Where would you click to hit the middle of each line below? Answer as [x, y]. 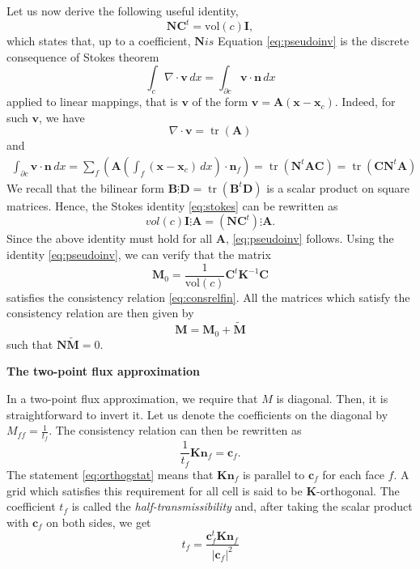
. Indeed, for [365, 102]
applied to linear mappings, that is [92, 102]
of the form [220, 102]
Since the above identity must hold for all [110, 238]
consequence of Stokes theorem [83, 56]
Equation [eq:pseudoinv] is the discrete [313, 41]
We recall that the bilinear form [85, 187]
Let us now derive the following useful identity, [123, 11]
